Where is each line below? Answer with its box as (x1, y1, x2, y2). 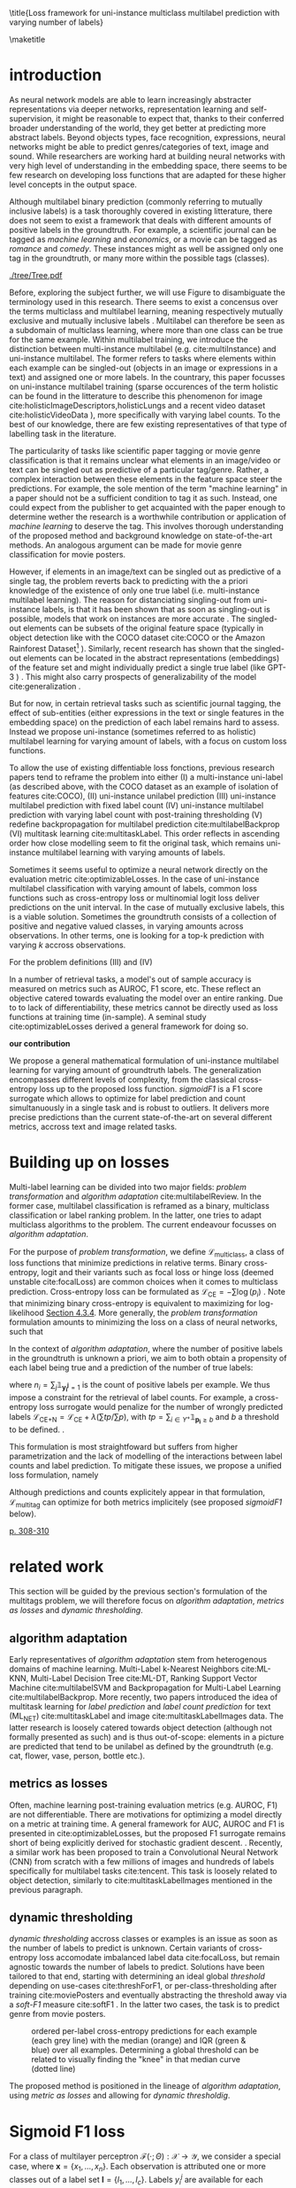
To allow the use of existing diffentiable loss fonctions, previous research (9, 762, 276, 773)
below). (9, 1508, 37, 1519)
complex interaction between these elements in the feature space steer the (9, 473, 283, 484)
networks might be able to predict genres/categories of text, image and (9, 141, 269, 152)
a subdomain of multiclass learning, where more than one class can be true (9, 324, 284, 335)
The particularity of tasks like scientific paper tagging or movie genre (9, 445, 261, 456)
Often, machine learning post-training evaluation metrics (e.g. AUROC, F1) (9, 1799, 278, 1810)
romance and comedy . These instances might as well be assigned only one (9, 243, 285, 253)
